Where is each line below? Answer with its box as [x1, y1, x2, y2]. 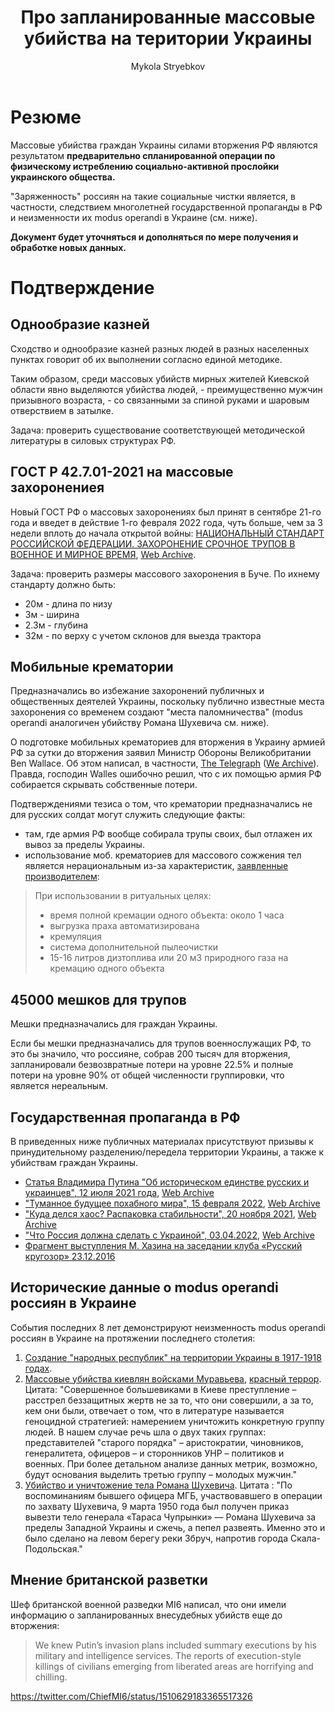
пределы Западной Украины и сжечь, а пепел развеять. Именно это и [24, 1521, 326, 1533]
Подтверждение [10, 276, 155, 299]
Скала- [289, 1532, 321, 1544]
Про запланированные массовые [20, 6, 316, 29]
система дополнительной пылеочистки [49, 941, 219, 953]
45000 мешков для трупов [10, 991, 187, 1008]
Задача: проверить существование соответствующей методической [10, 424, 305, 436]
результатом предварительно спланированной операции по [10, 149, 276, 161]
